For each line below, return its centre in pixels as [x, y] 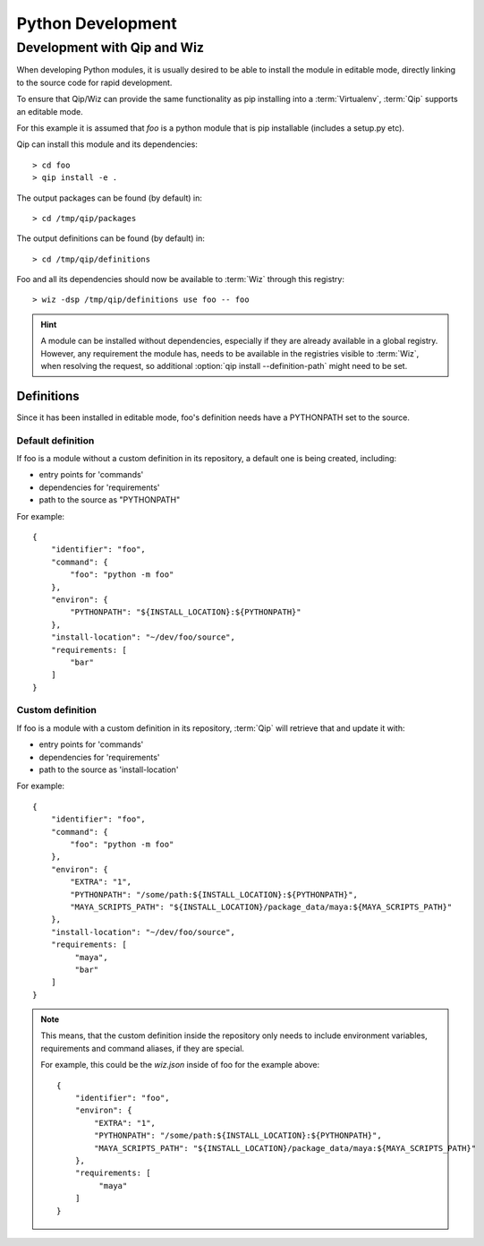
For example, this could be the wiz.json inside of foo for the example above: [180, 1065]
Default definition [55, 441]
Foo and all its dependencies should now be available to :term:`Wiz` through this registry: [180, 279]
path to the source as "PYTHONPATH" [110, 500]
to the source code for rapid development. [94, 82]
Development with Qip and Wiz [110, 47]
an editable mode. [50, 111]
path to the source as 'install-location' [109, 769]
